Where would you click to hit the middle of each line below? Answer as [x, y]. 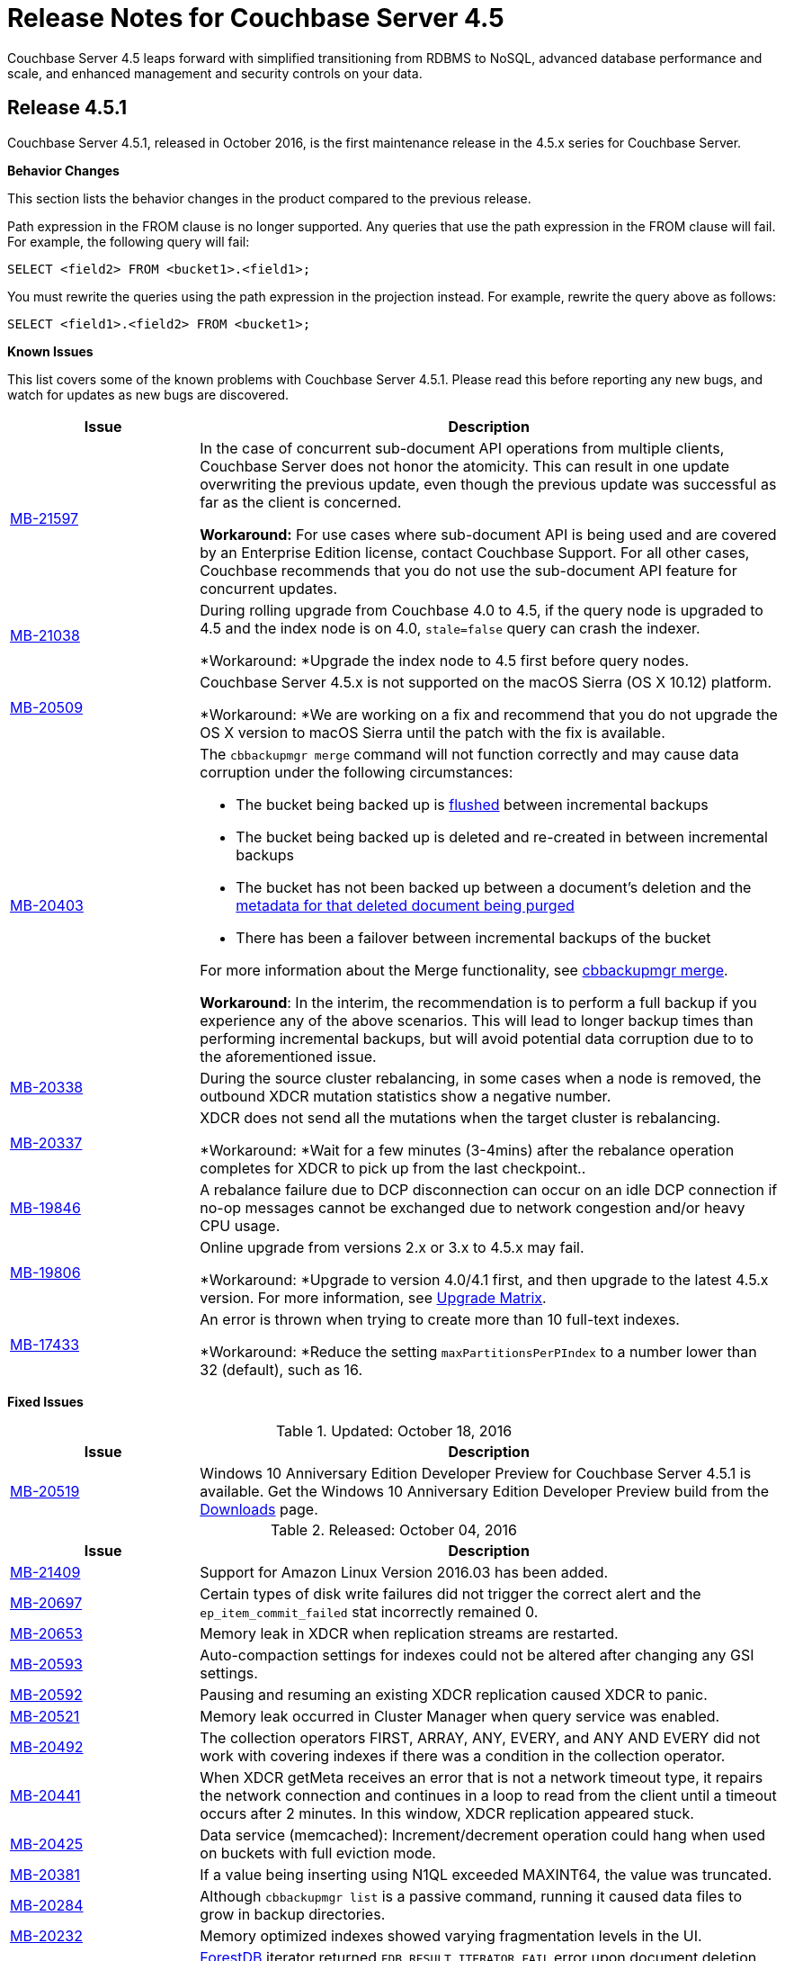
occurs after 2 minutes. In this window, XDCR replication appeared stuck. [447, 1813]
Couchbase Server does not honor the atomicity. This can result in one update [465, 466]
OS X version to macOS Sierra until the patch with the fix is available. [433, 732]
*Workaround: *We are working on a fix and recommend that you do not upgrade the [489, 714]
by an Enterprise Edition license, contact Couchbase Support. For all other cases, [475, 552]
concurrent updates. [269, 588]
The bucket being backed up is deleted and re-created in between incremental [502, 837]
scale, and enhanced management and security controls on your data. [215, 73]
